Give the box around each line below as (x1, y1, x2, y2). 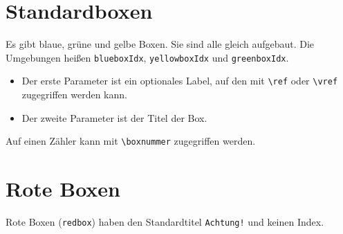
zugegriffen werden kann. (21, 87, 127, 102)
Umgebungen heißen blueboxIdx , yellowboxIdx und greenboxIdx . (6, 50, 289, 64)
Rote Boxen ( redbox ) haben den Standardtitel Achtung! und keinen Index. (6, 215, 324, 228)
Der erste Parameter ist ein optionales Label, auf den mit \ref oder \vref (21, 73, 338, 88)
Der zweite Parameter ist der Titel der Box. (21, 110, 207, 125)
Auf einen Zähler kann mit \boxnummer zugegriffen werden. (6, 134, 256, 148)
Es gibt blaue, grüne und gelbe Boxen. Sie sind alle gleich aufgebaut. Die (6, 37, 315, 51)
